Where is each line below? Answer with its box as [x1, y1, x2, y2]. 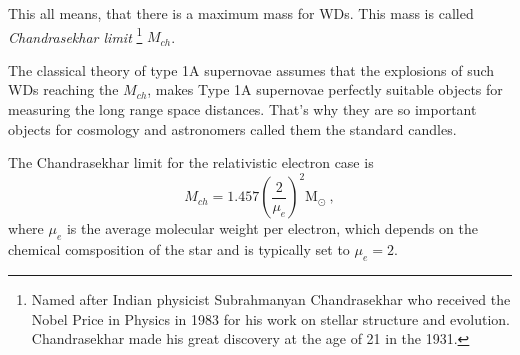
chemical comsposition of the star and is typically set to [8, 239, 350, 260]
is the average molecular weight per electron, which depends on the [66, 218, 478, 239]
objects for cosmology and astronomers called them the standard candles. [8, 118, 457, 139]
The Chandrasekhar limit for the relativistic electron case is [8, 152, 374, 173]
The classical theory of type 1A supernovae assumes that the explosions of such [8, 59, 495, 80]
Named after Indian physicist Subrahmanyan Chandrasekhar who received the [31, 288, 511, 309]
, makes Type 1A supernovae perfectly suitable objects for [147, 79, 503, 100]
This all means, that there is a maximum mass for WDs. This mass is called [8, 3, 474, 23]
